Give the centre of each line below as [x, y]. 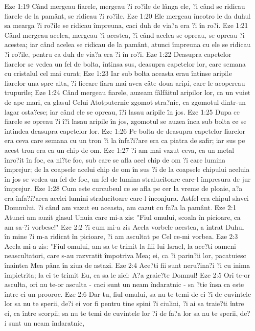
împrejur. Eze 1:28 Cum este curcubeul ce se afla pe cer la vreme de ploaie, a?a [124, 188]
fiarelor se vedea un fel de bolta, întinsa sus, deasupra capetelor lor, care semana [125, 63]
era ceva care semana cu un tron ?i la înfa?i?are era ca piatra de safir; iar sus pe [125, 140]
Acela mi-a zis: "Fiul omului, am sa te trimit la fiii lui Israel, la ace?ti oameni [120, 246]
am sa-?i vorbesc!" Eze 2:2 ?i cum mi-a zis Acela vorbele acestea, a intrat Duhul [124, 226]
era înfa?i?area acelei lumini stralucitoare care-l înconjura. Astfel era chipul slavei [127, 198]
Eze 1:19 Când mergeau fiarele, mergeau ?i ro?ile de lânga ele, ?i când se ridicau [125, 6]
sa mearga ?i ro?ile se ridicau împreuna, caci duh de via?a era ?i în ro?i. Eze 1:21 [126, 25]
